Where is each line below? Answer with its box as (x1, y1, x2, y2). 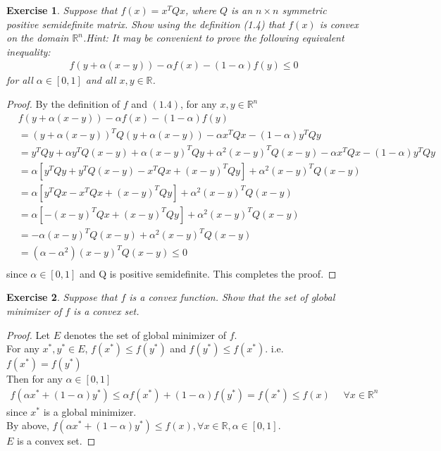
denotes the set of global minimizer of (63, 327, 227, 342)
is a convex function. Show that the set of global (129, 290, 335, 304)
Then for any (6, 371, 63, 386)
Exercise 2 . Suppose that (6, 290, 118, 304)
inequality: (6, 44, 51, 58)
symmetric (282, 3, 327, 17)
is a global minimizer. (43, 404, 137, 419)
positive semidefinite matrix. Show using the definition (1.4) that (6, 16, 285, 31)
